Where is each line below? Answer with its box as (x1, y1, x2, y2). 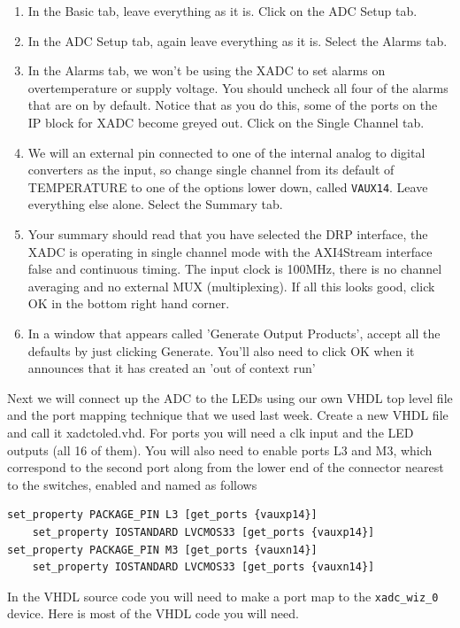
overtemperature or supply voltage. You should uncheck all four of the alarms (27, 78, 448, 97)
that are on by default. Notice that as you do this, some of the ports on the (27, 96, 438, 114)
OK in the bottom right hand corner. (27, 294, 230, 313)
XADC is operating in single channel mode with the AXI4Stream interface (27, 242, 433, 260)
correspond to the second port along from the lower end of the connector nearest (7, 458, 444, 477)
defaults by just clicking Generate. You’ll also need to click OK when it (27, 341, 415, 360)
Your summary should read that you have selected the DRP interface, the (27, 225, 428, 243)
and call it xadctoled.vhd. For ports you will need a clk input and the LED (7, 423, 414, 441)
